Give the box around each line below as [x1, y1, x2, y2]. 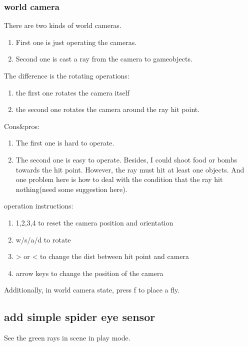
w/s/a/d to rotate [15, 234, 71, 244]
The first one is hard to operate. [15, 137, 114, 148]
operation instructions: [4, 200, 73, 211]
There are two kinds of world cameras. [4, 20, 121, 30]
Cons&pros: [4, 120, 39, 131]
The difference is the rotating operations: [4, 70, 129, 80]
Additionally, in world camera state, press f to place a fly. [4, 284, 180, 295]
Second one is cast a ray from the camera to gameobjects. [15, 53, 192, 64]
